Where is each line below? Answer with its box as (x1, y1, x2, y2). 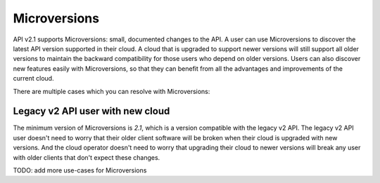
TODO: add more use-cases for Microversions (13, 165, 147, 175)
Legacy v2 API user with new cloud (13, 105, 170, 117)
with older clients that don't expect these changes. (13, 153, 160, 161)
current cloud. (13, 74, 54, 83)
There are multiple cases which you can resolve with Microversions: (13, 87, 210, 95)
